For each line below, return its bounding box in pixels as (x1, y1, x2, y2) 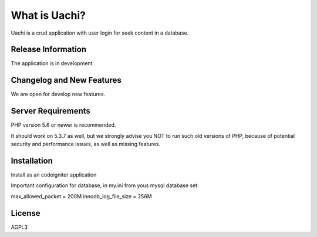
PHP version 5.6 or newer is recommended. (11, 121, 116, 128)
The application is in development (11, 60, 93, 67)
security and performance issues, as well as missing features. (11, 141, 161, 148)
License (11, 208, 41, 218)
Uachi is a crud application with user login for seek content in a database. (11, 29, 189, 36)
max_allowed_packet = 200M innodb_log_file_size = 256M (11, 192, 152, 199)
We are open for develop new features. (11, 91, 106, 98)
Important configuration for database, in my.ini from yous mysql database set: (11, 182, 199, 189)
